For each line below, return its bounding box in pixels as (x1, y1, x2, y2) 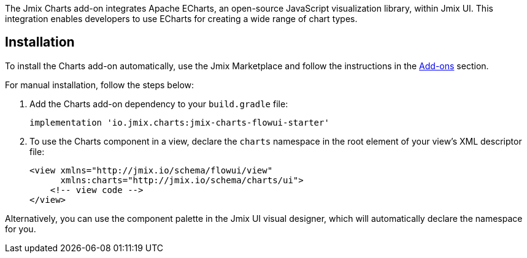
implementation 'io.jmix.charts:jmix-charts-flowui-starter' (29, 117, 329, 127)
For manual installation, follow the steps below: (5, 79, 194, 90)
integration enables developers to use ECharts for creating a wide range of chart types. (5, 13, 358, 24)
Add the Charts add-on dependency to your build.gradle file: (29, 98, 288, 109)
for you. (5, 223, 36, 234)
